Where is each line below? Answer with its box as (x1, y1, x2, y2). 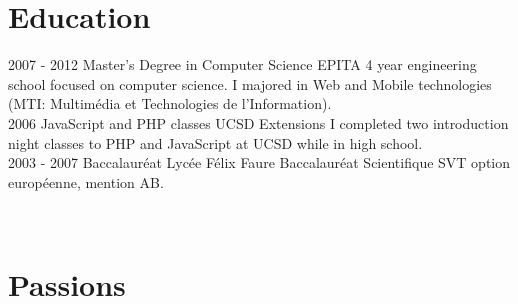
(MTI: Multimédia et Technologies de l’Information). (8, 93, 332, 114)
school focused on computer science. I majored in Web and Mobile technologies (8, 73, 492, 94)
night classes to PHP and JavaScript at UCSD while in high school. (8, 132, 423, 153)
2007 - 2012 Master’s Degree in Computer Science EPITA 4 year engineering (8, 54, 477, 75)
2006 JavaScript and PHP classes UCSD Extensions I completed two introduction (8, 112, 509, 133)
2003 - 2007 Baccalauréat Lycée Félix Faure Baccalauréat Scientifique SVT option (8, 152, 510, 173)
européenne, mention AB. (8, 171, 164, 192)
